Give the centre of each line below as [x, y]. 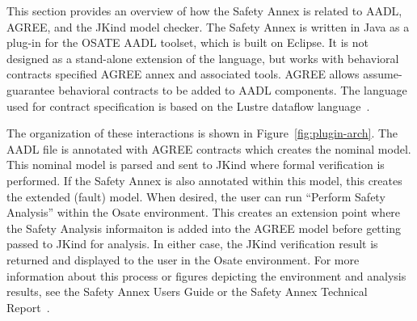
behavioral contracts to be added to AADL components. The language [233, 89]
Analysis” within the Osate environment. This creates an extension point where [204, 212]
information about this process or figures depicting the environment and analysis [206, 275]
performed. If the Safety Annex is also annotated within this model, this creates [204, 180]
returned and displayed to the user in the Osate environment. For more [183, 259]
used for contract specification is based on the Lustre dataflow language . [188, 106]
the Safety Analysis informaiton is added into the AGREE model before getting [204, 228]
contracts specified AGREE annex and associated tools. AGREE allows [183, 74]
